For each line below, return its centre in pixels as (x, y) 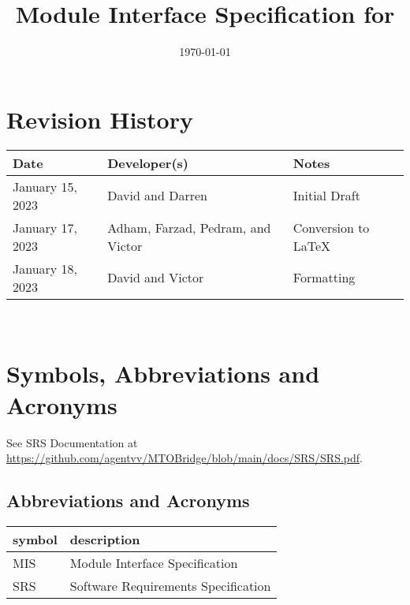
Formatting (324, 278)
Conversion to (331, 227)
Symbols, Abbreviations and (163, 373)
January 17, (45, 227)
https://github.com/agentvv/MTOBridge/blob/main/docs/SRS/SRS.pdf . (185, 458)
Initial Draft (326, 196)
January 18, (45, 268)
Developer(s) (148, 162)
